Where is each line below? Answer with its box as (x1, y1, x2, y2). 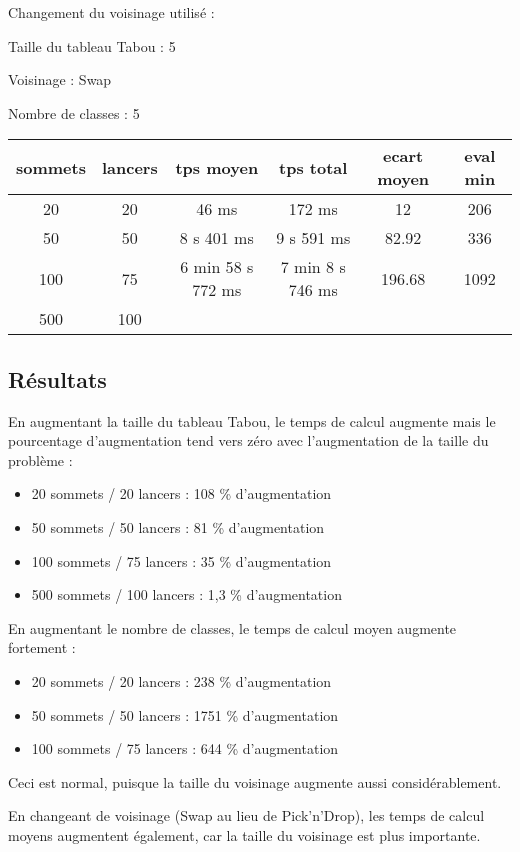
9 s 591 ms (276, 226, 351, 250)
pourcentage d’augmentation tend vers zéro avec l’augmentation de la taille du (8, 430, 489, 451)
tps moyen (175, 155, 259, 179)
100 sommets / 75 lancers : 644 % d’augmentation (31, 738, 339, 759)
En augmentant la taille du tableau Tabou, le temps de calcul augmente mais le (8, 410, 496, 431)
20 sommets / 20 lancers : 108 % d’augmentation (31, 483, 332, 504)
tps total (279, 155, 348, 179)
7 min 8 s (280, 255, 346, 279)
